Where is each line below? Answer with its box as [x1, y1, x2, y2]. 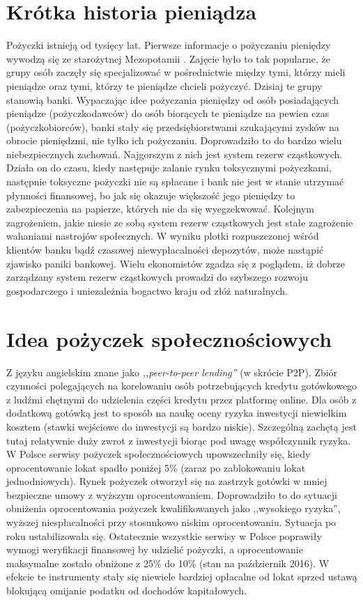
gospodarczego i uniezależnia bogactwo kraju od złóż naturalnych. [6, 283, 288, 298]
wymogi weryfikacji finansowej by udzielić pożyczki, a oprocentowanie [6, 542, 303, 557]
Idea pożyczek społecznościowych [6, 324, 332, 353]
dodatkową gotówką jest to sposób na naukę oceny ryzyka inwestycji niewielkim [6, 406, 347, 420]
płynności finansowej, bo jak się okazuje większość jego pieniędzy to [6, 187, 295, 202]
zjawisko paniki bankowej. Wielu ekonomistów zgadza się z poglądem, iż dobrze [6, 256, 345, 270]
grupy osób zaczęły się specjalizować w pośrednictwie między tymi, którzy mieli [6, 65, 346, 79]
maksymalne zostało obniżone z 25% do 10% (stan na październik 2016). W [6, 555, 330, 570]
